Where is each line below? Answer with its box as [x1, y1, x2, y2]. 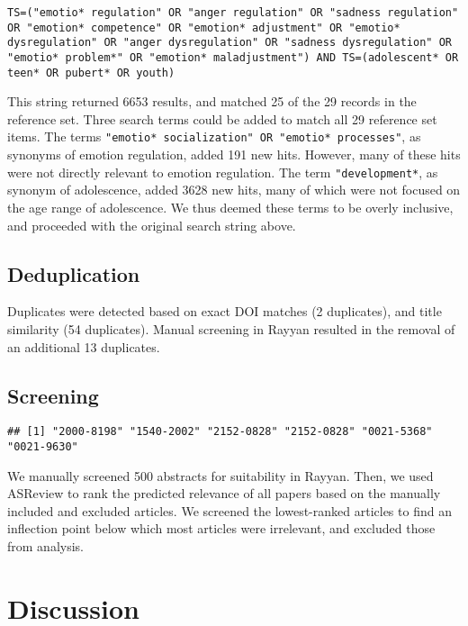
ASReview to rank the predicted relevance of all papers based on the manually [7, 484, 441, 503]
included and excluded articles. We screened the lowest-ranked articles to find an [7, 501, 452, 520]
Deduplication [7, 259, 140, 287]
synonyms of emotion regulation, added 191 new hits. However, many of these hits [7, 145, 461, 164]
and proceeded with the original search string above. [7, 215, 296, 234]
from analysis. [7, 537, 84, 556]
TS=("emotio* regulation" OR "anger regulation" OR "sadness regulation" [7, 6, 459, 19]
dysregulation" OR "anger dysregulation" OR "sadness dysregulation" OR [7, 36, 452, 50]
